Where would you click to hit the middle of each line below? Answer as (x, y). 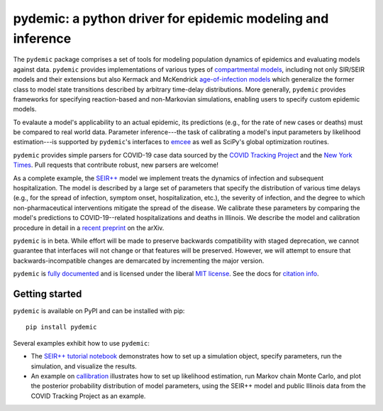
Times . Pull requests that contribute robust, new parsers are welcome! (116, 165)
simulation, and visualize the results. (84, 366)
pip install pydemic (61, 327)
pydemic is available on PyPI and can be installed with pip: (99, 311)
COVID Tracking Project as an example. (88, 396)
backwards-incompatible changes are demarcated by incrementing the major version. (139, 261)
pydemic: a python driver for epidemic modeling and (171, 18)
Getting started (48, 294)
